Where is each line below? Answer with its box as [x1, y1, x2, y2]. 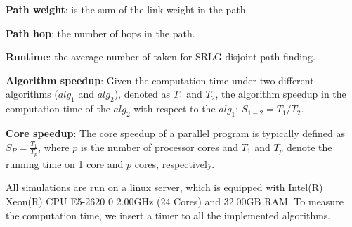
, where [38, 139, 70, 154]
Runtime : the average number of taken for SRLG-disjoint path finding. [6, 49, 315, 64]
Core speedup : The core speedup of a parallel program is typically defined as [6, 125, 345, 140]
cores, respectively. [134, 156, 215, 171]
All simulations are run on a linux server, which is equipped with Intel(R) [6, 180, 323, 195]
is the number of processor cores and [80, 139, 238, 154]
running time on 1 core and [6, 156, 124, 171]
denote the [286, 139, 332, 154]
